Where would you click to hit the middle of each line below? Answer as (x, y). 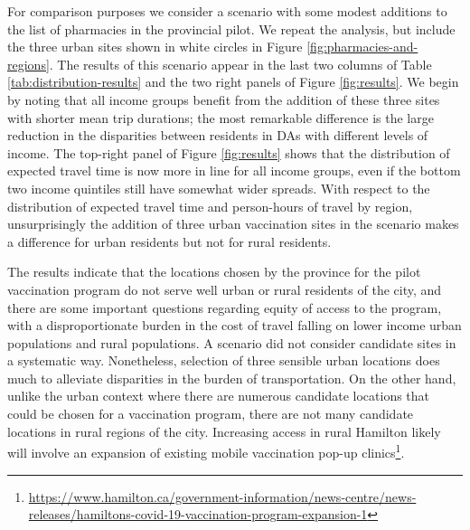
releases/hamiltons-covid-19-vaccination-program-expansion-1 (198, 514)
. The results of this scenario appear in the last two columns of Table (240, 64)
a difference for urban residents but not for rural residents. (169, 241)
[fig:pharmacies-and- (362, 47)
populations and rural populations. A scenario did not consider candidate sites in (232, 342)
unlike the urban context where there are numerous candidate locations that (219, 396)
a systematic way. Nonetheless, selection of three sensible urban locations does (224, 360)
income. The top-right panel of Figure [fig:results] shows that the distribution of (229, 152)
